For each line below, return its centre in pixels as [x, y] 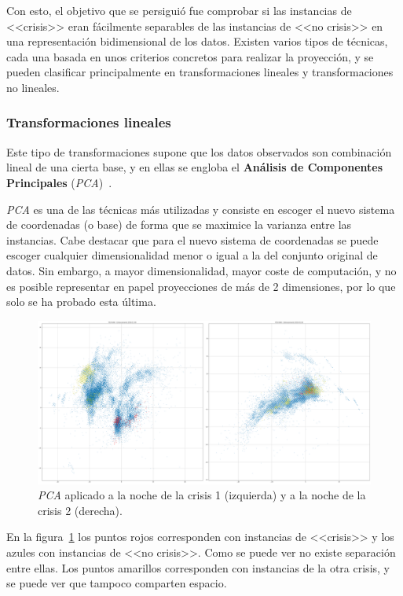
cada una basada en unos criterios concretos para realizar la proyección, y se [190, 56]
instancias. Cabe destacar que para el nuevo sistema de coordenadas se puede [192, 239]
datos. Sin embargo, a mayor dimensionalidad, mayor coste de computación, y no [201, 270]
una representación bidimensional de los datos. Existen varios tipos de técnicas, [197, 41]
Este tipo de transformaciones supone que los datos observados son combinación [199, 151]
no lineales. [33, 87]
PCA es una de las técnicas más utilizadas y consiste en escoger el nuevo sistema [201, 209]
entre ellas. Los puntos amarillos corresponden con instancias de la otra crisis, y [198, 567]
